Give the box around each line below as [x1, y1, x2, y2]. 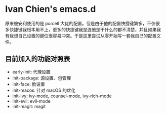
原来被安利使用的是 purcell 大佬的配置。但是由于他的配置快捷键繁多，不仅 [5, 20, 156, 26]
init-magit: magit [12, 103, 46, 109]
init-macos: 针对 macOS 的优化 [12, 87, 76, 93]
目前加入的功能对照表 [5, 55, 70, 63]
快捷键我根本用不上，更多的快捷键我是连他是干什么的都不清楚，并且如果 [9, 26, 157, 33]
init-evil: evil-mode [12, 98, 51, 104]
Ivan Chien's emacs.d [5, 3, 96, 15]
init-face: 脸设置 [12, 81, 45, 87]
